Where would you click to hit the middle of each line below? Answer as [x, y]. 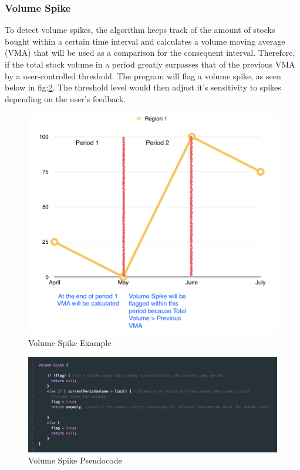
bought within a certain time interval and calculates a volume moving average [145, 41]
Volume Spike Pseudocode [75, 460]
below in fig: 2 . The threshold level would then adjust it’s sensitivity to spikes [143, 87]
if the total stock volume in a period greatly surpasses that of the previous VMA [150, 64]
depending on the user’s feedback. [65, 98]
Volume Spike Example [70, 343]
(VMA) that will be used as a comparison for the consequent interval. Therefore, [150, 53]
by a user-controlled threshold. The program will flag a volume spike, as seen [143, 75]
